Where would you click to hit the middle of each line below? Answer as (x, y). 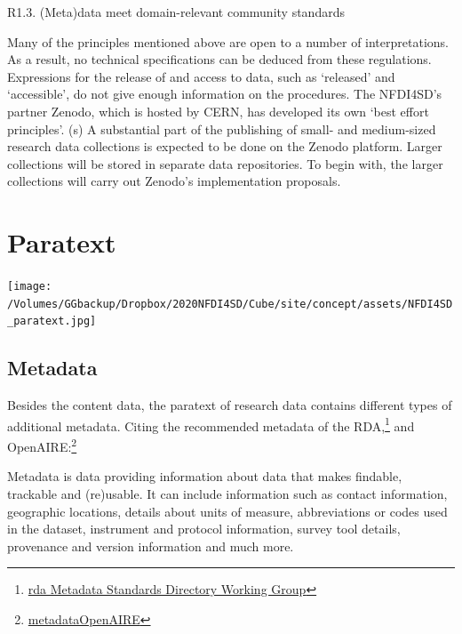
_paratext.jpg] (52, 321)
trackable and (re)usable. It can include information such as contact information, (227, 493)
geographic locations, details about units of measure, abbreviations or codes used (227, 511)
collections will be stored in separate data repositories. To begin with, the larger (225, 163)
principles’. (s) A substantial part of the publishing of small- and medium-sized (222, 128)
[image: (30, 287)
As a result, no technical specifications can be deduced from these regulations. (219, 59)
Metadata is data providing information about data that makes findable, (205, 476)
